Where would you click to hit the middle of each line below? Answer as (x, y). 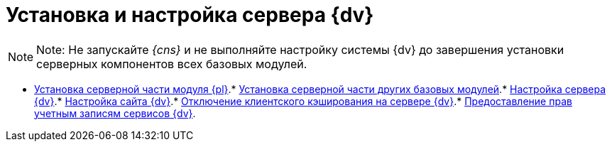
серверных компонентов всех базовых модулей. (172, 64)
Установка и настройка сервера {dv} (190, 15)
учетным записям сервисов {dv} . (115, 113)
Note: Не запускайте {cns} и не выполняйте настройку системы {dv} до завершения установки (300, 49)
